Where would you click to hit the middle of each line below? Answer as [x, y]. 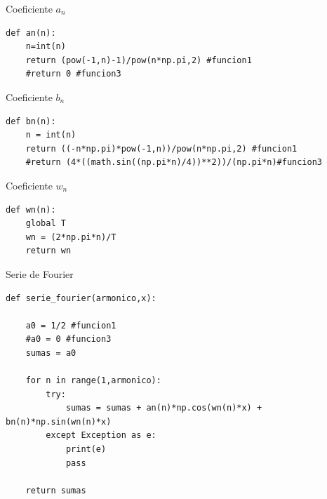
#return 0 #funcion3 [73, 74]
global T [46, 224]
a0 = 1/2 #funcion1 [71, 325]
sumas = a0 [51, 353]
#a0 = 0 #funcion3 [68, 339]
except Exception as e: [101, 435]
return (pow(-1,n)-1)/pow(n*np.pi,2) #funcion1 [139, 60]
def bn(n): [31, 121]
